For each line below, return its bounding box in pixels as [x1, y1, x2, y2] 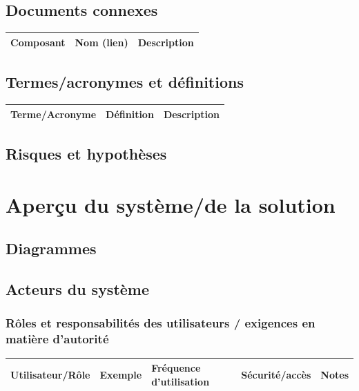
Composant [10, 35, 66, 49]
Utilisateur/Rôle [10, 367, 90, 381]
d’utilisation [151, 374, 210, 388]
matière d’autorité [6, 330, 109, 347]
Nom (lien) [75, 35, 128, 49]
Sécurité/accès [241, 367, 311, 381]
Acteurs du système [6, 278, 150, 299]
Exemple [99, 367, 142, 381]
